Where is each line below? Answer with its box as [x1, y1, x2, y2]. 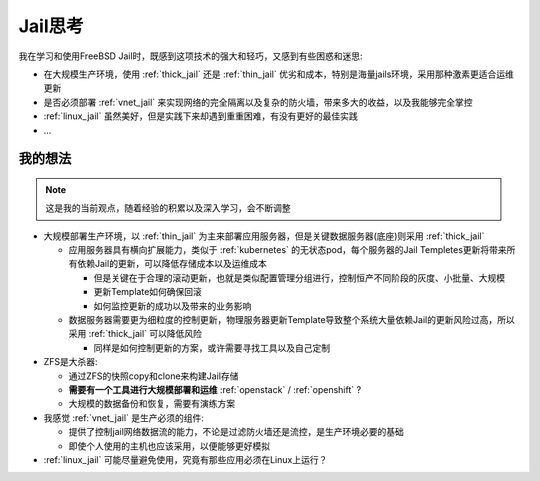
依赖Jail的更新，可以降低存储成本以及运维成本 [76, 258, 267, 270]
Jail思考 [18, 15, 84, 37]
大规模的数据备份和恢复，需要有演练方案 [68, 398, 235, 410]
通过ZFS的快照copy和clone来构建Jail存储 [68, 370, 239, 382]
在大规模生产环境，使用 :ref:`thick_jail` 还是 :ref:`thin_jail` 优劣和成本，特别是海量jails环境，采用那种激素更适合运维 [43, 68, 515, 80]
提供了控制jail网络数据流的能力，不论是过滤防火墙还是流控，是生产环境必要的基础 [68, 426, 405, 438]
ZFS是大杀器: [43, 356, 99, 368]
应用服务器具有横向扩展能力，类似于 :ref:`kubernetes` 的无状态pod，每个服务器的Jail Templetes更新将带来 [68, 244, 507, 256]
